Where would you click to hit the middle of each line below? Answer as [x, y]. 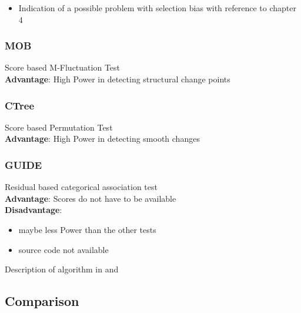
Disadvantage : [34, 210]
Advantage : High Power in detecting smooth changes [102, 139]
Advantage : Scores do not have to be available [91, 198]
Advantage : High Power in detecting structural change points [118, 79]
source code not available [63, 249]
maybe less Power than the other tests [87, 229]
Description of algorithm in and [62, 269]
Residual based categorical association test [81, 187]
